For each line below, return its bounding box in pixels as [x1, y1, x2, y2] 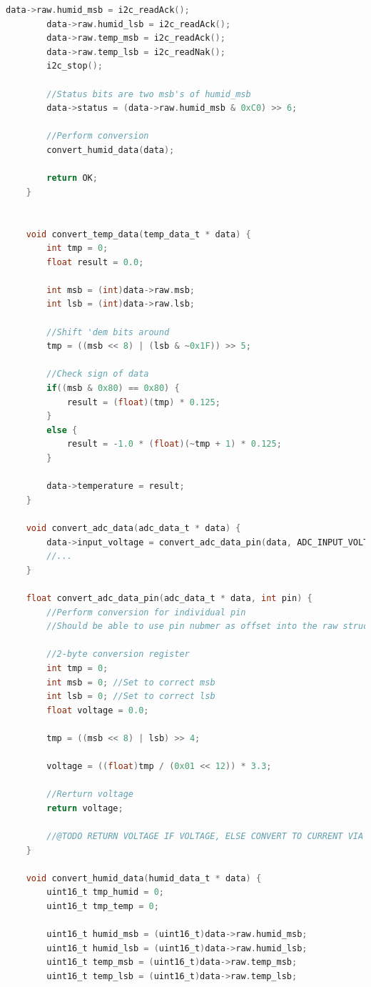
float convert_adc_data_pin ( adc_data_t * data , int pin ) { [26, 592, 312, 603]
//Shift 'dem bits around [46, 327, 170, 337]
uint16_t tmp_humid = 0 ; [46, 887, 164, 898]
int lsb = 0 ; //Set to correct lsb [46, 691, 215, 702]
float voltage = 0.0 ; [46, 705, 149, 715]
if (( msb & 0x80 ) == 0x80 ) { [46, 383, 180, 394]
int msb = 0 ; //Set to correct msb [46, 677, 215, 688]
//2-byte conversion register [46, 649, 190, 660]
